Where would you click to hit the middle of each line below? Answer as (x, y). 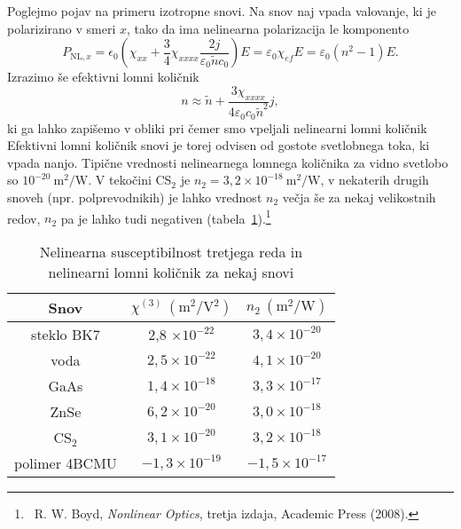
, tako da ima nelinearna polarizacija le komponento (268, 28)
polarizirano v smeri (62, 28)
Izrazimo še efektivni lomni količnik (103, 77)
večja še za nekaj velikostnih (359, 197)
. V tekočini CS (130, 180)
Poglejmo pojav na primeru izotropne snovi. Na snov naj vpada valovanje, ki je (222, 11)
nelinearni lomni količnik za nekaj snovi (171, 272)
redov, (24, 218)
